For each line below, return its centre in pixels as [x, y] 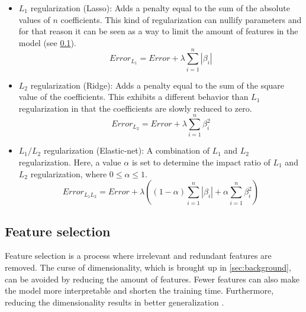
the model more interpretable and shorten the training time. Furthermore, [139, 290]
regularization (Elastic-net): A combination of [126, 150]
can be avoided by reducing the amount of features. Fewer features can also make [152, 279]
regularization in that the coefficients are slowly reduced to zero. [135, 108]
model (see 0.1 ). [47, 42]
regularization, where [69, 173]
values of [34, 19]
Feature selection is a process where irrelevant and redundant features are [138, 256]
